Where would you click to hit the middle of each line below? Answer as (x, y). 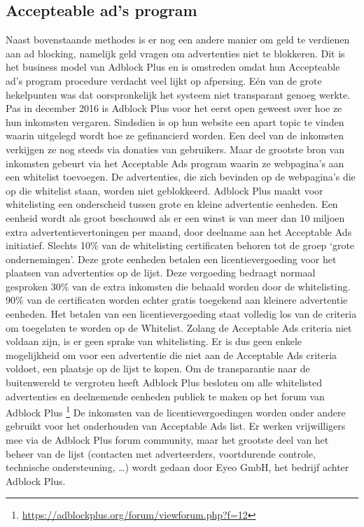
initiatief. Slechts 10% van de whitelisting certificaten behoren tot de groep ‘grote (180, 245)
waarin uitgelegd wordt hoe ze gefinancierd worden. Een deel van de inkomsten (175, 135)
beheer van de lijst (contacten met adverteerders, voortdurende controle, (161, 453)
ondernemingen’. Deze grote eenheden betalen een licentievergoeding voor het (171, 259)
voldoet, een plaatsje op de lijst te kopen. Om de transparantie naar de (158, 368)
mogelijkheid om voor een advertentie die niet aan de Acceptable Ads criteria (171, 354)
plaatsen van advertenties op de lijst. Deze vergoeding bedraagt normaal (161, 273)
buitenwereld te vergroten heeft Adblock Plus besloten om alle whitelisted (164, 382)
